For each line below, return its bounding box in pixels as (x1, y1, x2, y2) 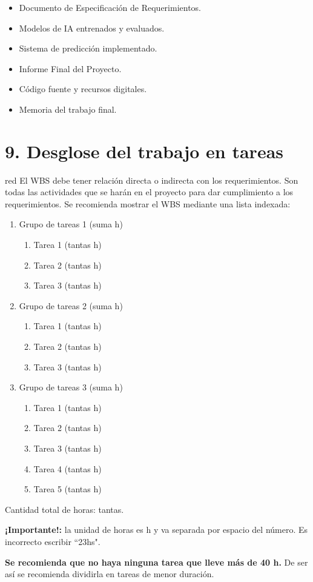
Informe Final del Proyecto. (19, 62, 122, 75)
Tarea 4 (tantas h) (33, 462, 102, 475)
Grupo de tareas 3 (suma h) (19, 381, 123, 393)
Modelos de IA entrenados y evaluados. (19, 21, 165, 34)
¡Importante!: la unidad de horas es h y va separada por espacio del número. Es (5, 523, 308, 536)
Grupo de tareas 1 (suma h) (19, 218, 123, 230)
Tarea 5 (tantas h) (33, 483, 102, 495)
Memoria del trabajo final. (19, 102, 117, 115)
